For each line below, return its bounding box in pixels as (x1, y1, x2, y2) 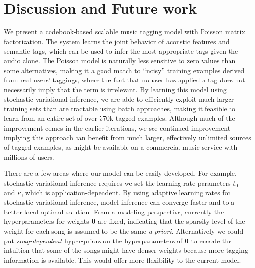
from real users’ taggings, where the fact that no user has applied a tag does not (4, 75, 245, 85)
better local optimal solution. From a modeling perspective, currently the (4, 206, 224, 216)
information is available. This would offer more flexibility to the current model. (4, 254, 241, 265)
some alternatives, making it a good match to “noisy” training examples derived (4, 65, 245, 75)
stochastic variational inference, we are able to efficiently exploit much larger (4, 94, 234, 104)
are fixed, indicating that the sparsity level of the (98, 216, 245, 226)
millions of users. (4, 151, 54, 161)
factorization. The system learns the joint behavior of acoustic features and (4, 36, 229, 46)
